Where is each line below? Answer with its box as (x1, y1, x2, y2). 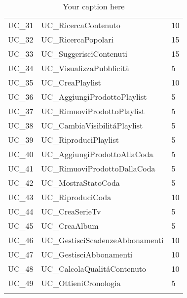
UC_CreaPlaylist (41, 77, 101, 88)
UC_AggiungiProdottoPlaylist (41, 91, 147, 102)
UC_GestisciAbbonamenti (41, 249, 133, 260)
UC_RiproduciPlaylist (41, 134, 119, 145)
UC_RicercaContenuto (41, 19, 120, 31)
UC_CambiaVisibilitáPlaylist (41, 120, 143, 131)
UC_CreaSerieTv (41, 206, 101, 217)
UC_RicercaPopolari (41, 34, 113, 45)
